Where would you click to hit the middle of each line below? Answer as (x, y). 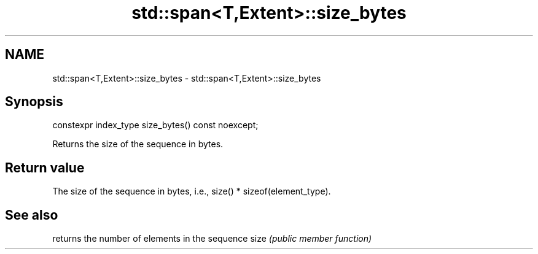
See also (32, 215)
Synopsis (34, 102)
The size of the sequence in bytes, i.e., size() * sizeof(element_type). (192, 191)
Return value (45, 167)
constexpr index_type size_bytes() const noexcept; (155, 125)
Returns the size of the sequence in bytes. (138, 144)
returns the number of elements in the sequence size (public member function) (212, 239)
